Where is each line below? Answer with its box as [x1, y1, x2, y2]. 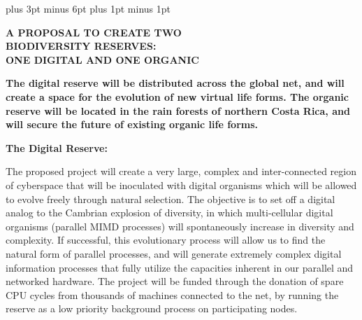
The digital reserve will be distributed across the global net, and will [6, 76, 345, 90]
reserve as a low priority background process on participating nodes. [6, 301, 298, 316]
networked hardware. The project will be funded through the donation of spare [6, 274, 344, 288]
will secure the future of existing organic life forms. [6, 117, 259, 132]
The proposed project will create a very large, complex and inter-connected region [6, 164, 356, 179]
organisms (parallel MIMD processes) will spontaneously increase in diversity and [6, 218, 354, 233]
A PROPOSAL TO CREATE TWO [6, 25, 182, 39]
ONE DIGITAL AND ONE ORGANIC [6, 52, 199, 67]
